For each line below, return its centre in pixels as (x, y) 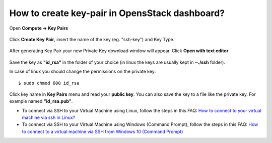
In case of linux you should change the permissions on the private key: (83, 71)
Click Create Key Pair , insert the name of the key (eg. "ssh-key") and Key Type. (92, 39)
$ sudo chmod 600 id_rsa (49, 83)
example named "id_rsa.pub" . (41, 101)
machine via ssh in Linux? (49, 117)
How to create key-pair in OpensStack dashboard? (117, 13)
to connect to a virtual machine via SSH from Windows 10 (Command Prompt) (103, 131)
